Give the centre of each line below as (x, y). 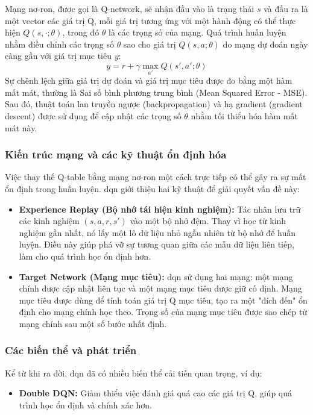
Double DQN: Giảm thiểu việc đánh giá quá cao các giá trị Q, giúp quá (156, 393)
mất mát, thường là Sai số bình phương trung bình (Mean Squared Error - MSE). (156, 92)
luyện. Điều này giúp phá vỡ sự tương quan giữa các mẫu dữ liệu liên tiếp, (156, 244)
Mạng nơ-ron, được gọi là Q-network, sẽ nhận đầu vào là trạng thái (130, 8)
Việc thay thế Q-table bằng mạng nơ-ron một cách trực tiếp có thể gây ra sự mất (156, 177)
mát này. (21, 127)
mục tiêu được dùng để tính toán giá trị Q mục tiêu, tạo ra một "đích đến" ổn (163, 300)
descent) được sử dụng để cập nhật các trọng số (93, 115)
